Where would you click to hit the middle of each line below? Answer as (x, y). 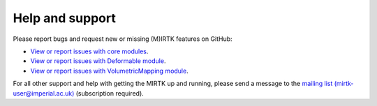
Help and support (65, 18)
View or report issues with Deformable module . (98, 61)
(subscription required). (110, 93)
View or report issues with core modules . (89, 51)
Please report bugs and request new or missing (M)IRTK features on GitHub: (123, 39)
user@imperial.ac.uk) (44, 93)
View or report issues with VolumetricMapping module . (109, 71)
